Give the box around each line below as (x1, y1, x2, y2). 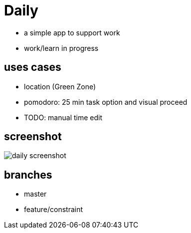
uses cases (4, 61, 61, 74)
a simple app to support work (24, 28, 120, 37)
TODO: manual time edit (24, 113, 103, 122)
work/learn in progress (24, 43, 99, 52)
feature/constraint (24, 205, 83, 214)
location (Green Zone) (24, 82, 96, 91)
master (24, 190, 47, 199)
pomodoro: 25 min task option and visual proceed (24, 97, 188, 106)
